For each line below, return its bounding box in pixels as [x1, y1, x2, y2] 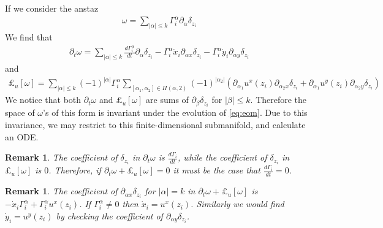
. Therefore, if [48, 164, 101, 177]
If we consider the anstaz [5, 2, 99, 14]
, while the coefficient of [177, 151, 267, 164]
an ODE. [5, 130, 39, 143]
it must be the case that [173, 164, 260, 177]
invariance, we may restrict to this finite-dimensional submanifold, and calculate [5, 118, 306, 131]
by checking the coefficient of [56, 209, 163, 222]
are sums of [146, 93, 189, 106]
